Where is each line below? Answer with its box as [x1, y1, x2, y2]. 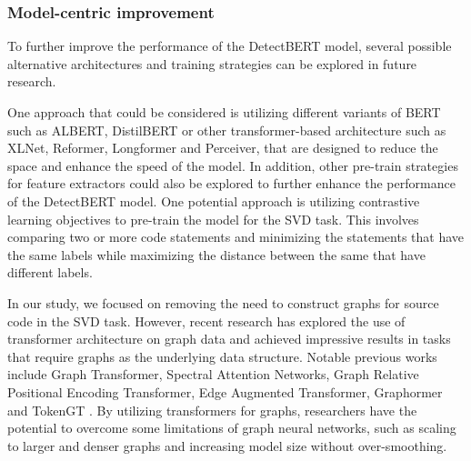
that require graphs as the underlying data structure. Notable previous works [7, 346, 437, 366]
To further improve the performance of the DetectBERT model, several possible [7, 36, 452, 55]
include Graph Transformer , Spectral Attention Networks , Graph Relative [7, 365, 419, 384]
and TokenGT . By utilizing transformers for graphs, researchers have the [7, 400, 417, 419]
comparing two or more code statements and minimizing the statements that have [7, 227, 465, 246]
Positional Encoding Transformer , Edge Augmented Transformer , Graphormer [7, 382, 443, 401]
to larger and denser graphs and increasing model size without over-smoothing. [7, 436, 447, 455]
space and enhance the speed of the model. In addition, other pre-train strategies [7, 155, 458, 175]
